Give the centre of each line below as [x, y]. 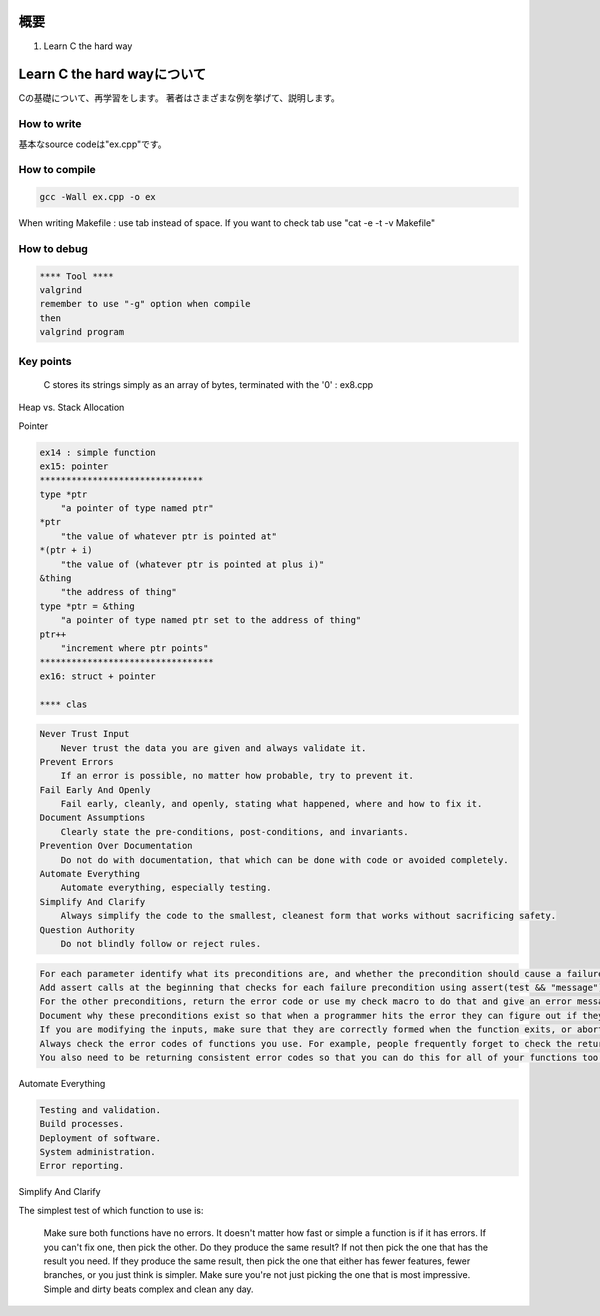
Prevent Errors [76, 761]
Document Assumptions [92, 818]
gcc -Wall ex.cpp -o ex [98, 197]
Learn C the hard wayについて [112, 74]
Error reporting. [82, 1166]
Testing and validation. [100, 1109]
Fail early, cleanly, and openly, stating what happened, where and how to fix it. [271, 804]
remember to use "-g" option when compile [145, 304]
